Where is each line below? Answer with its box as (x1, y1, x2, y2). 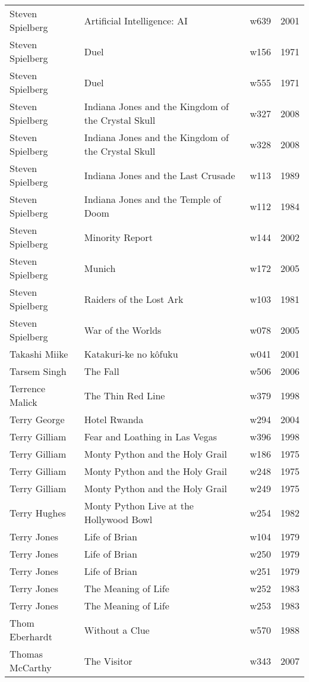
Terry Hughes (10, 505, 66, 520)
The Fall (84, 364, 119, 378)
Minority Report (84, 230, 153, 244)
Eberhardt (10, 630, 52, 643)
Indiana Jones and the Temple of (84, 192, 221, 206)
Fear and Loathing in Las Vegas (84, 430, 217, 443)
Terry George (10, 412, 65, 426)
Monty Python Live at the (84, 499, 194, 512)
